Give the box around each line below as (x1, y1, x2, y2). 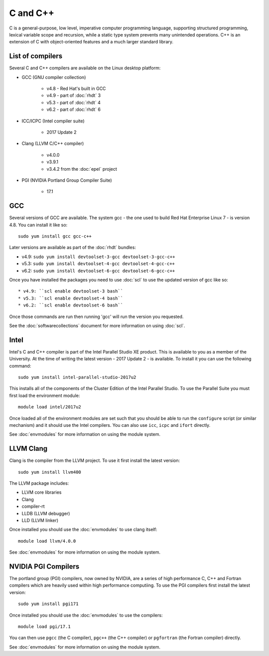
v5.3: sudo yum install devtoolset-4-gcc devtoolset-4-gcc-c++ (21, 261, 175, 267)
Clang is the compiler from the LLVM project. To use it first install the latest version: (9, 457, 180, 464)
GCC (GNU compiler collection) (21, 74, 86, 80)
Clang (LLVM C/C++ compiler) (21, 140, 84, 147)
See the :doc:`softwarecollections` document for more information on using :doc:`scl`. (9, 323, 185, 328)
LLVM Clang (9, 444, 48, 453)
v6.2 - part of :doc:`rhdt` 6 (46, 106, 101, 112)
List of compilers (9, 52, 63, 60)
